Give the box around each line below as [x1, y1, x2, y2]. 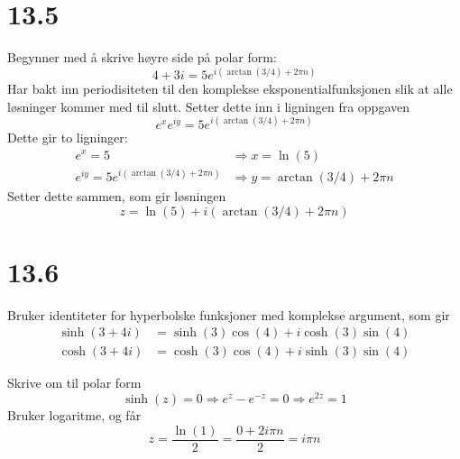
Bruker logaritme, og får [7, 406, 142, 425]
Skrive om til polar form [7, 373, 142, 392]
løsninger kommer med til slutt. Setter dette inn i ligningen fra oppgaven [7, 96, 409, 115]
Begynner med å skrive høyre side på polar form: [7, 48, 277, 67]
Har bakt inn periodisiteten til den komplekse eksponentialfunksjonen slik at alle [7, 79, 453, 98]
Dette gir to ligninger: [7, 127, 128, 146]
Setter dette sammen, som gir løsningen [7, 187, 226, 206]
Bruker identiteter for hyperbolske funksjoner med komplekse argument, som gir [7, 305, 450, 324]
